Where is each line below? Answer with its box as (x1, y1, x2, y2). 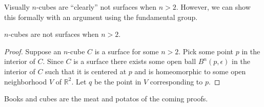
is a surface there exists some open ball (73, 56, 196, 67)
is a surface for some (94, 46, 159, 56)
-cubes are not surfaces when (8, 29, 99, 39)
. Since (43, 56, 64, 67)
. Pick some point (178, 46, 234, 56)
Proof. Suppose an (4, 46, 62, 56)
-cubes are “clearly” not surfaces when (36, 2, 156, 12)
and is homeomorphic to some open (134, 66, 246, 76)
